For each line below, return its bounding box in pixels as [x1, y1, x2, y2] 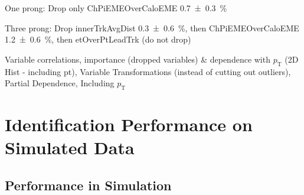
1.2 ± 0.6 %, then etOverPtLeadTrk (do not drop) [5, 33, 191, 45]
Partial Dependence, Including [5, 77, 115, 89]
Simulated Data [5, 135, 135, 160]
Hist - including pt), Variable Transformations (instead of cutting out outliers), [5, 65, 291, 77]
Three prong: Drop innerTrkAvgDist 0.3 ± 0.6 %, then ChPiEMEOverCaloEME [5, 21, 299, 34]
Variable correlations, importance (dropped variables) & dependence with [5, 53, 270, 65]
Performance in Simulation [5, 175, 172, 194]
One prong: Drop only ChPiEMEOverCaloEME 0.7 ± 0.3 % [5, 2, 227, 14]
